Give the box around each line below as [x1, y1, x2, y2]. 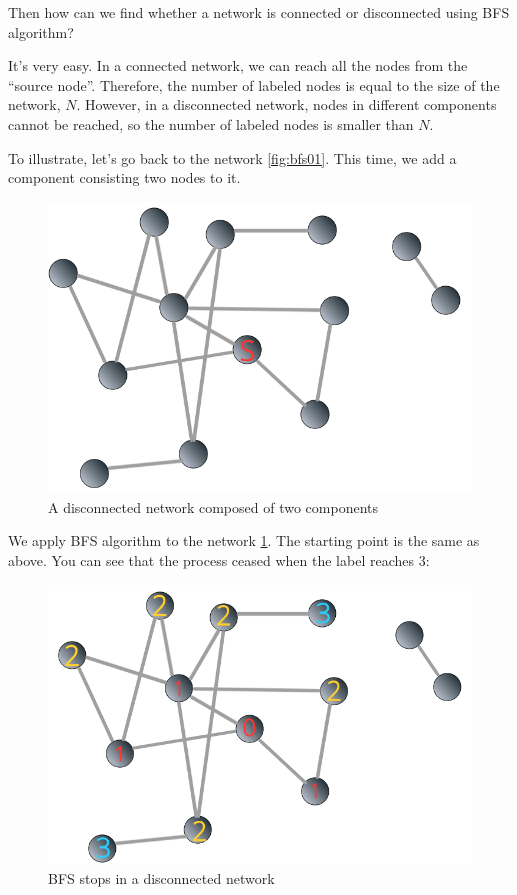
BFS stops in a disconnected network [48, 868, 275, 889]
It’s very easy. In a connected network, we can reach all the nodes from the [8, 55, 468, 76]
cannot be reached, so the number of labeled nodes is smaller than [8, 113, 414, 134]
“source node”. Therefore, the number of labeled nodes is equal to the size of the [8, 74, 500, 95]
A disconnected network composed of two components [48, 496, 379, 517]
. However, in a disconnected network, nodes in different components [76, 94, 497, 115]
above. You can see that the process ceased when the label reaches [8, 549, 414, 570]
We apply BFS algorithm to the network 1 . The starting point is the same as [8, 530, 480, 551]
